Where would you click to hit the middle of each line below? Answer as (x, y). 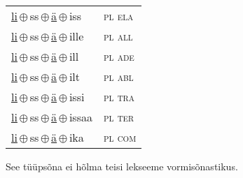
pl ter (119, 117)
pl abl (118, 76)
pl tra (119, 97)
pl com (120, 137)
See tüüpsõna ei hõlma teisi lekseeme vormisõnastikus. (122, 166)
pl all (118, 36)
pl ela (118, 16)
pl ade (119, 56)
